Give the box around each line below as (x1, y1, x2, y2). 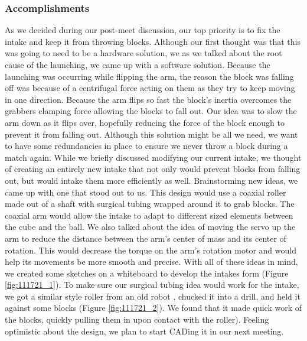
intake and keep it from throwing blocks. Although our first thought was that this (5, 35, 301, 47)
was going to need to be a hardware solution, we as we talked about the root (5, 47, 282, 59)
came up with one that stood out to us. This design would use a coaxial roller (5, 186, 286, 198)
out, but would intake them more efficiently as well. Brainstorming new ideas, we (5, 174, 298, 186)
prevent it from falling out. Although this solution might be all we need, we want (5, 128, 298, 140)
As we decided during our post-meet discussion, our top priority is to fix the (5, 24, 280, 36)
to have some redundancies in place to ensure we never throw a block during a (5, 139, 288, 152)
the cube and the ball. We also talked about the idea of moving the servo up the (5, 220, 296, 233)
